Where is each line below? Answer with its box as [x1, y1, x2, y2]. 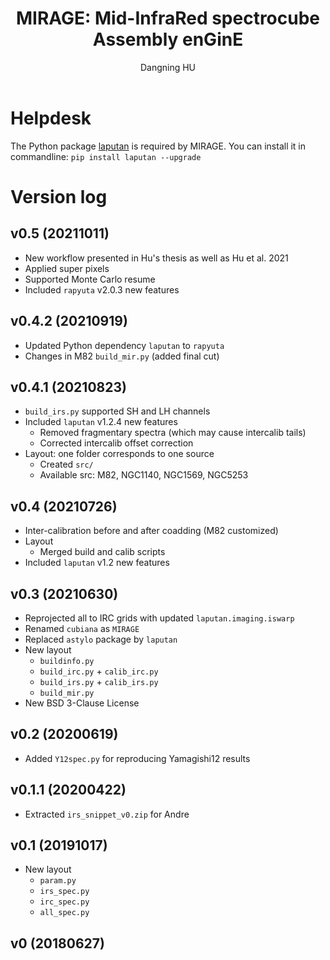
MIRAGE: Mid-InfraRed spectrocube [15, 7, 321, 30]
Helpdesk [10, 107, 92, 129]
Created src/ [39, 458, 94, 471]
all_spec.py [39, 908, 90, 918]
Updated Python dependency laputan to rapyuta [24, 339, 225, 351]
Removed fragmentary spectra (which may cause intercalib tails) [39, 427, 307, 439]
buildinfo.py [39, 656, 95, 666]
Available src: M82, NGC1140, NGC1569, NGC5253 [39, 469, 249, 481]
